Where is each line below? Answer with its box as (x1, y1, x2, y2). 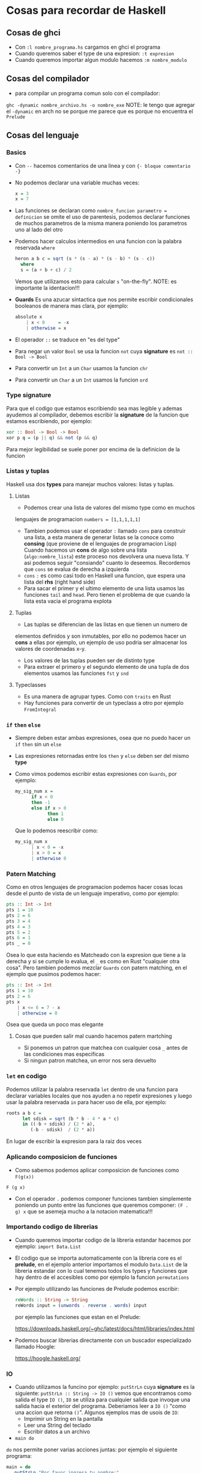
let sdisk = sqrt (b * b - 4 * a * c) (22, 1115, 119, 1121)
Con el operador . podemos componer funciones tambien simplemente (14, 1195, 192, 1202)
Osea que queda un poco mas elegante (6, 1021, 104, 1028)
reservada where (14, 244, 55, 251)
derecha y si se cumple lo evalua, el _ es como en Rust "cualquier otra (6, 958, 180, 965)
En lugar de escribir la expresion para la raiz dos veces (6, 1138, 142, 1145)
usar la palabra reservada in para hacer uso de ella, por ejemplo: (6, 1098, 167, 1106)
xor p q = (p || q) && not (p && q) (6, 435, 98, 441)
